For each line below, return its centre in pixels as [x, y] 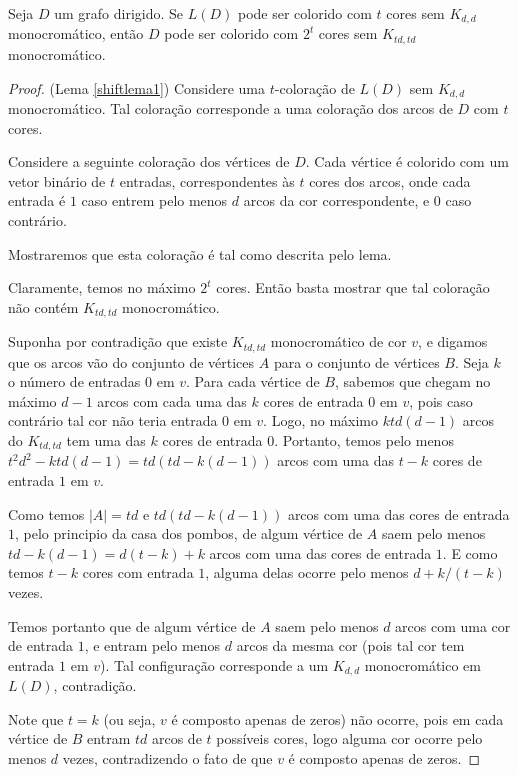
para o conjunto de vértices [356, 361]
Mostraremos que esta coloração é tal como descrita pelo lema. [200, 253]
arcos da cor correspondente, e [336, 200]
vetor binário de [57, 180]
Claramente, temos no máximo [102, 287]
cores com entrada [138, 572]
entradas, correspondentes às [207, 180]
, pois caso [441, 400]
